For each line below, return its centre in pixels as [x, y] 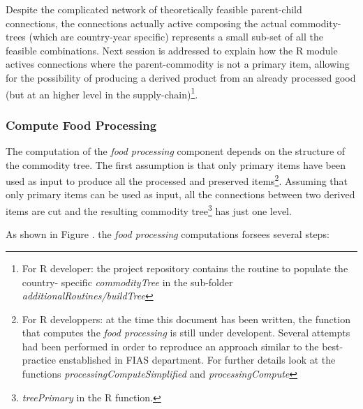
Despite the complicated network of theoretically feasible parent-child [154, 9]
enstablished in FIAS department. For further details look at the [197, 360]
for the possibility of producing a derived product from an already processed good [181, 77]
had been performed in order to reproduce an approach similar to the [170, 346]
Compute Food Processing [81, 125]
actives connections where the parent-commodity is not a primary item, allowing [178, 64]
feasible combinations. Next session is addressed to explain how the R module [172, 50]
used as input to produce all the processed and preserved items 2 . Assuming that [177, 180]
